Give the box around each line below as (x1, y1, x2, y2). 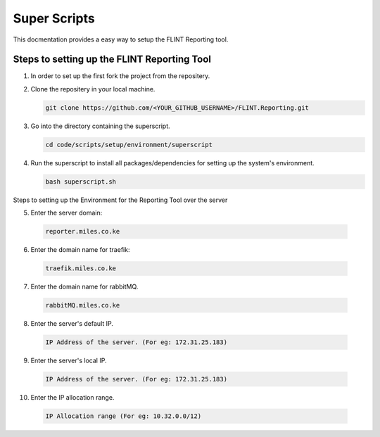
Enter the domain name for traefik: (30, 246, 130, 254)
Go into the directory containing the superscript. (30, 122, 170, 130)
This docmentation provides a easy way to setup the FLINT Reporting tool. (13, 35, 229, 44)
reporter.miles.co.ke (45, 227, 120, 236)
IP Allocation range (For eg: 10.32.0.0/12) (45, 412, 202, 420)
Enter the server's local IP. (30, 356, 107, 365)
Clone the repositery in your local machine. (30, 84, 156, 93)
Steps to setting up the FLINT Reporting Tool (13, 53, 211, 65)
